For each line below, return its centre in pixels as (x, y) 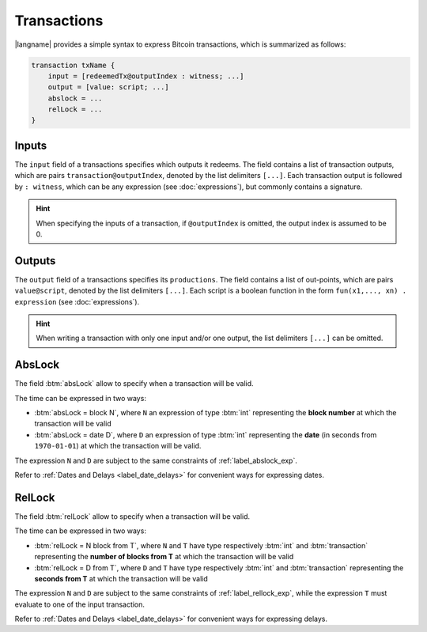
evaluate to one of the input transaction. (80, 604)
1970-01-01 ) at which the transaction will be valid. (118, 446)
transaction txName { (73, 65)
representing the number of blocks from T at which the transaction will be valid (164, 557)
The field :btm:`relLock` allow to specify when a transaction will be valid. (132, 516)
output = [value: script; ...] (108, 87)
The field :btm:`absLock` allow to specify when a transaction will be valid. (134, 384)
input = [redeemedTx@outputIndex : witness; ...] (146, 76)
